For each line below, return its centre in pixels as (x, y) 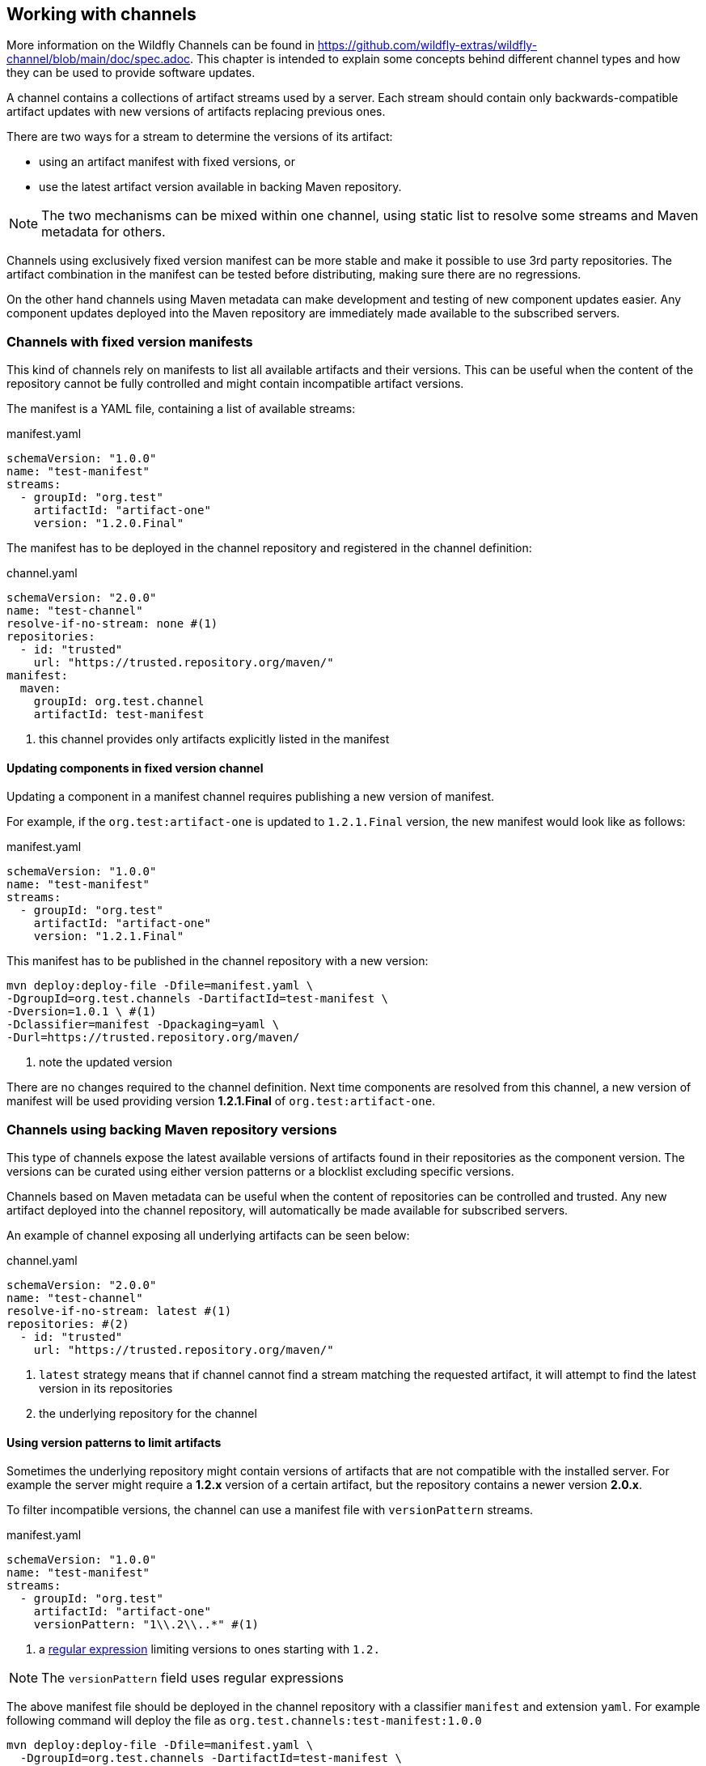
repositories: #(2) (68, 1324)
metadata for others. (104, 232)
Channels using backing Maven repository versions (172, 1129)
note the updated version (106, 1062)
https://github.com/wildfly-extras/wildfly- (427, 45)
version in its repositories (106, 1389)
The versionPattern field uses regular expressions (192, 1678)
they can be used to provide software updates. (131, 73)
